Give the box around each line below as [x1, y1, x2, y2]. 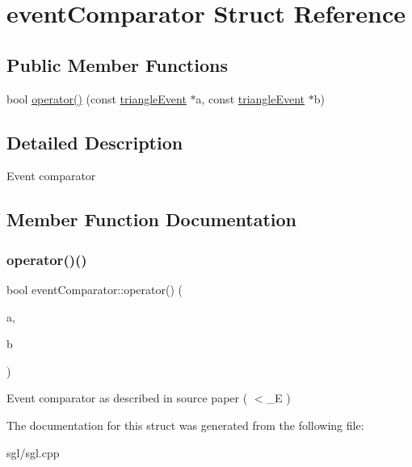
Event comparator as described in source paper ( [6, 389, 248, 406]
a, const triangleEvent [195, 90, 305, 107]
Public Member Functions [6, 52, 228, 77]
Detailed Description [6, 129, 183, 154]
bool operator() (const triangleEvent [6, 90, 187, 107]
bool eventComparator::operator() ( [6, 280, 183, 297]
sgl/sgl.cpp [6, 444, 60, 461]
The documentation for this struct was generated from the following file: [6, 416, 364, 433]
